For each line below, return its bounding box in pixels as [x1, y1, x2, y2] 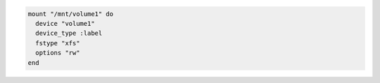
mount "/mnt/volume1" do [27, 10, 114, 17]
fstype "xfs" [35, 39, 80, 47]
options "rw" [35, 49, 80, 57]
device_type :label [35, 29, 103, 38]
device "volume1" [35, 20, 95, 27]
